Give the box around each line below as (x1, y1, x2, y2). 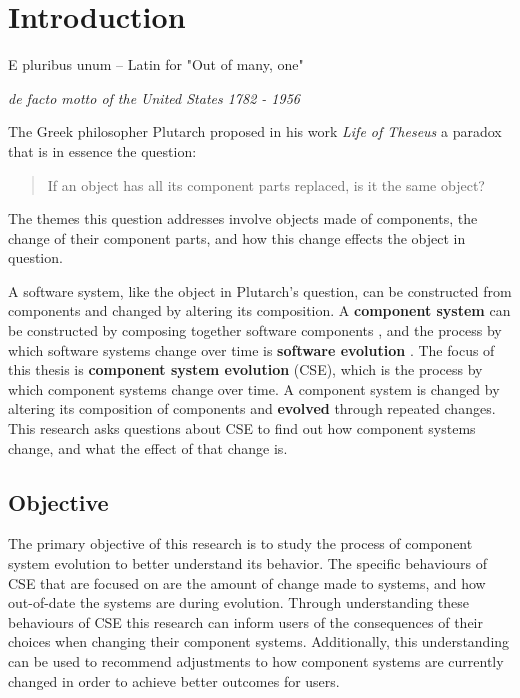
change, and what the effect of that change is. (8, 437, 288, 458)
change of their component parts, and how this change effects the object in (8, 227, 466, 248)
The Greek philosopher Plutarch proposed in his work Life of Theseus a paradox (8, 121, 502, 142)
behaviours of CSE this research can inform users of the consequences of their (8, 611, 484, 632)
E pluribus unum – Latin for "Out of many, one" (8, 54, 304, 75)
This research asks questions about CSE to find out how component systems (8, 418, 476, 439)
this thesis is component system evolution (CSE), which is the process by (8, 359, 483, 380)
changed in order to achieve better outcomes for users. (8, 670, 340, 691)
